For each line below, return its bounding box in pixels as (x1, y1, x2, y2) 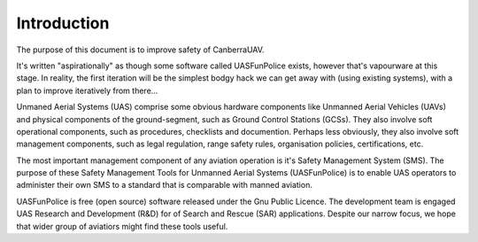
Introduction (16, 13, 110, 33)
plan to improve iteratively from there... (16, 85, 158, 96)
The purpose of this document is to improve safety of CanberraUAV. (16, 44, 265, 55)
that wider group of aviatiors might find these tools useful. (16, 221, 228, 231)
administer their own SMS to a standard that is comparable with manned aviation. (16, 180, 313, 191)
